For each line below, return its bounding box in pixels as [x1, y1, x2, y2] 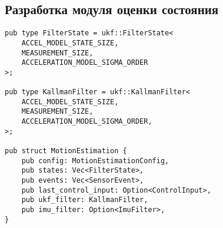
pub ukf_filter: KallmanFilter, [21, 196, 148, 204]
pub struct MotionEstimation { [5, 147, 127, 156]
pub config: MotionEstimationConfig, [21, 156, 169, 165]
